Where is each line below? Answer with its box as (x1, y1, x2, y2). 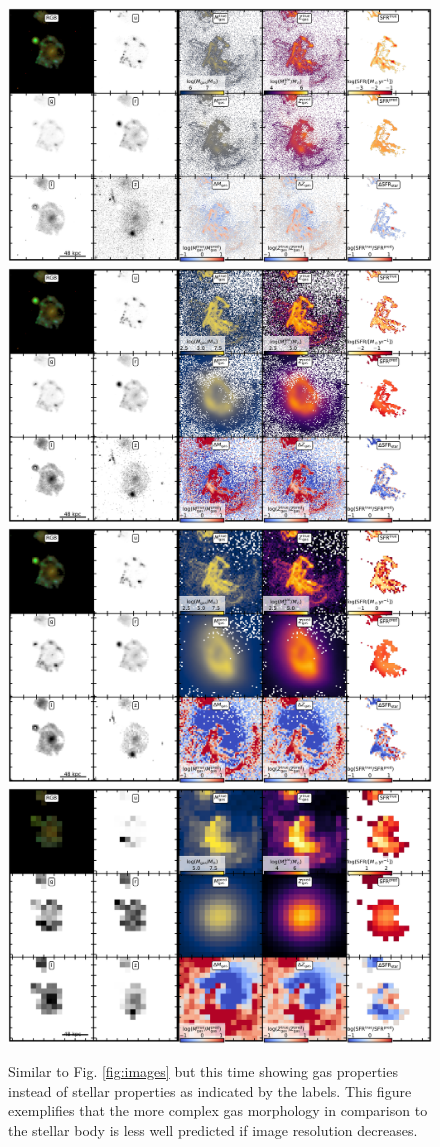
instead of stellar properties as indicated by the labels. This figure (8, 1080, 412, 1101)
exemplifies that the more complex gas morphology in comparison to (8, 1100, 428, 1121)
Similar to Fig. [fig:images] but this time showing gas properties (8, 1061, 398, 1082)
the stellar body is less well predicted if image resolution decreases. (8, 1120, 418, 1141)
